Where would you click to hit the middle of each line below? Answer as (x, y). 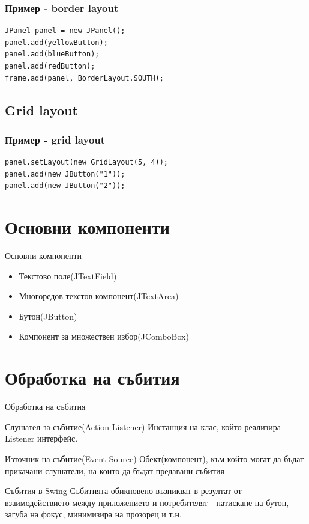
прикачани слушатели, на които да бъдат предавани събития (115, 470)
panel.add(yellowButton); (56, 42)
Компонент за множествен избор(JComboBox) (104, 336)
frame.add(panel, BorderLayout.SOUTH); (84, 78)
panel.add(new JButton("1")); (65, 174)
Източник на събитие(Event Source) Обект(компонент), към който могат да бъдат (154, 458)
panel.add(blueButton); (52, 54)
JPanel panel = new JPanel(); (65, 31)
